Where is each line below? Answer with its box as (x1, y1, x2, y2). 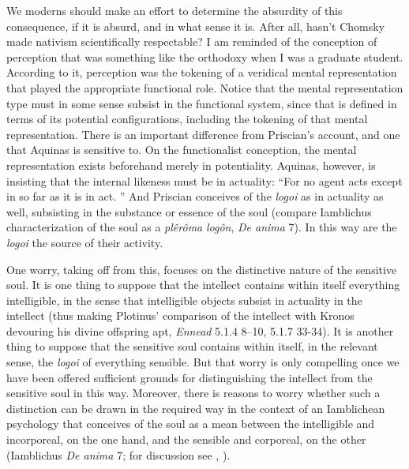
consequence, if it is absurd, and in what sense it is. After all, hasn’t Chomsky (6, 17, 385, 34)
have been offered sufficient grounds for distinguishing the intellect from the (6, 369, 373, 385)
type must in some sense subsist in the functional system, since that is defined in (6, 95, 397, 111)
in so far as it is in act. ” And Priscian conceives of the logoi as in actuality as (6, 188, 384, 204)
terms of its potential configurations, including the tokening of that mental (6, 111, 368, 127)
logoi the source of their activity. (6, 234, 163, 250)
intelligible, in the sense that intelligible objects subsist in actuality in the (6, 291, 362, 308)
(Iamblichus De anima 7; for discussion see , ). (6, 446, 231, 463)
